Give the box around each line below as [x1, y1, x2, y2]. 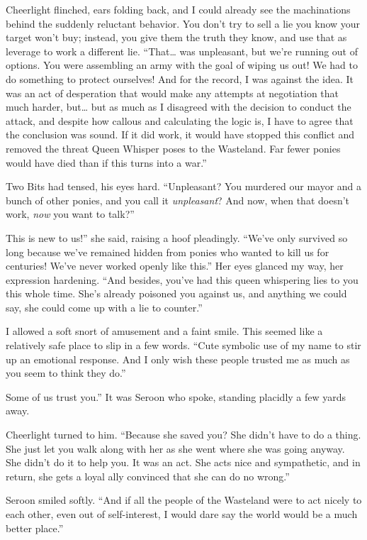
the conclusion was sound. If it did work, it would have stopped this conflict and [6, 127, 354, 142]
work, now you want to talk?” [6, 206, 135, 221]
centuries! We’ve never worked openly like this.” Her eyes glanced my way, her [6, 258, 344, 273]
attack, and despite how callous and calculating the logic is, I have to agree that [6, 113, 354, 128]
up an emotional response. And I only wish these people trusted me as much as [6, 351, 350, 366]
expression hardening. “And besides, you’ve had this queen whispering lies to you [6, 272, 358, 287]
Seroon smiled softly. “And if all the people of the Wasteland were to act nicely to [6, 492, 362, 507]
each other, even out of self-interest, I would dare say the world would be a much [6, 507, 358, 521]
